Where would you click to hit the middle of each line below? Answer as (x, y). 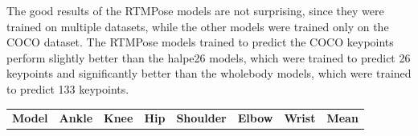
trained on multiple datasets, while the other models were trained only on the (198, 26)
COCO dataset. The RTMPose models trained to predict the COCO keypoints (200, 42)
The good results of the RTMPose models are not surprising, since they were (195, 10)
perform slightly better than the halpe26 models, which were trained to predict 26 (209, 57)
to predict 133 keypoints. (68, 88)
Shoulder (201, 118)
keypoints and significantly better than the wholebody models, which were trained (209, 73)
